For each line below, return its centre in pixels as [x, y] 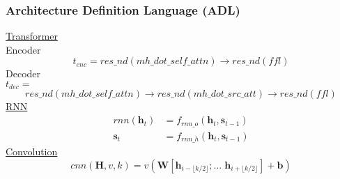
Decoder [23, 73]
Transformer [32, 36]
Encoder [23, 49]
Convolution [32, 151]
